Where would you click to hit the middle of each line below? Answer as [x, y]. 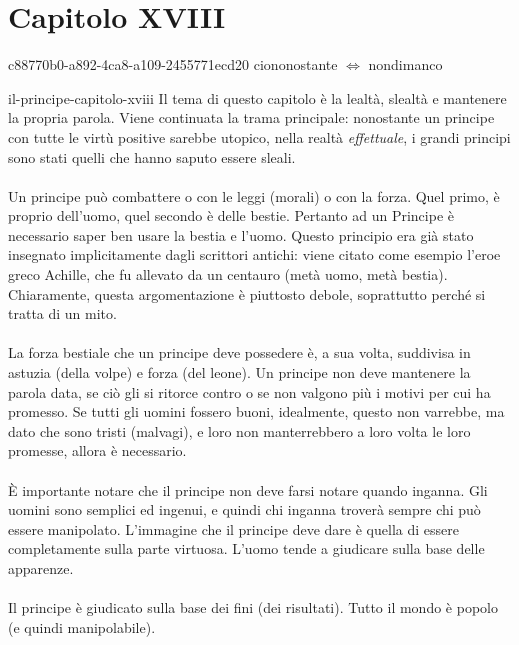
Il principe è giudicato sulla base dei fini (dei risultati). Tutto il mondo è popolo [253, 607]
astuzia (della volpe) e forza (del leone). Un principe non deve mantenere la [239, 372]
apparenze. [41, 567]
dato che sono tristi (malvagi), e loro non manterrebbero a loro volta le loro [239, 430]
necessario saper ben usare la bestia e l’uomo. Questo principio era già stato [241, 234]
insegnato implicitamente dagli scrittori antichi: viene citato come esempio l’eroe [254, 254]
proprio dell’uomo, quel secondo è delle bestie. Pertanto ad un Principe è [231, 215]
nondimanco [405, 64]
